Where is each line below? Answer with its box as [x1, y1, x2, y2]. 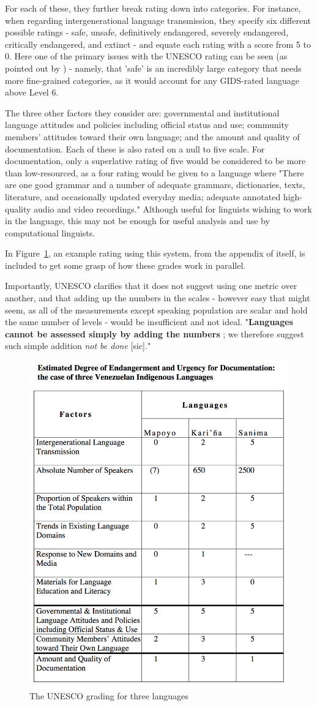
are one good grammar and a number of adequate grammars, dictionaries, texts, [5, 178, 305, 191]
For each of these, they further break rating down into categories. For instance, [5, 2, 301, 14]
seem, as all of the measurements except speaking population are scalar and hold [5, 303, 308, 316]
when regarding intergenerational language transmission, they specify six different [5, 13, 311, 26]
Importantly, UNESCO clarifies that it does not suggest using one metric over [5, 279, 297, 292]
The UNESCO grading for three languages [29, 689, 188, 702]
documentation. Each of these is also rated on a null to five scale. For [5, 142, 265, 155]
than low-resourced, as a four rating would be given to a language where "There [5, 166, 304, 179]
